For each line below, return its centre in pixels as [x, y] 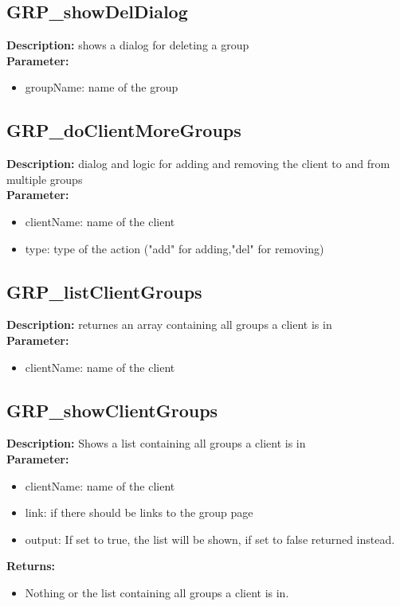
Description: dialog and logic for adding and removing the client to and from [198, 164]
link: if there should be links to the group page [139, 512]
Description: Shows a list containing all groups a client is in [156, 443]
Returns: [31, 566]
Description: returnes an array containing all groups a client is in [169, 325]
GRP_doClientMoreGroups [124, 130]
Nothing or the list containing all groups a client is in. [157, 592]
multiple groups [45, 179]
